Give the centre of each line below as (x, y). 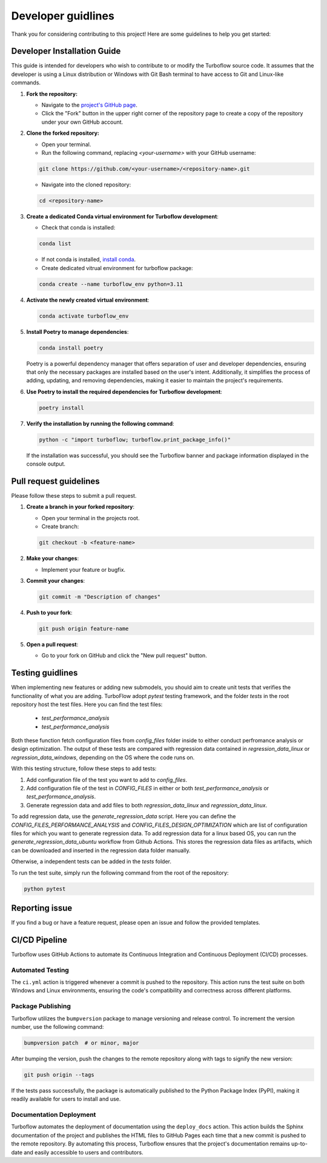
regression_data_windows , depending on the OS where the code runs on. (103, 757)
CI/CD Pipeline (39, 940)
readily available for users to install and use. (66, 1099)
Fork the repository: (52, 93)
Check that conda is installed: (78, 228)
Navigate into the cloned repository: (86, 185)
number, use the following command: (58, 1027)
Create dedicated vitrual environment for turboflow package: (117, 268)
